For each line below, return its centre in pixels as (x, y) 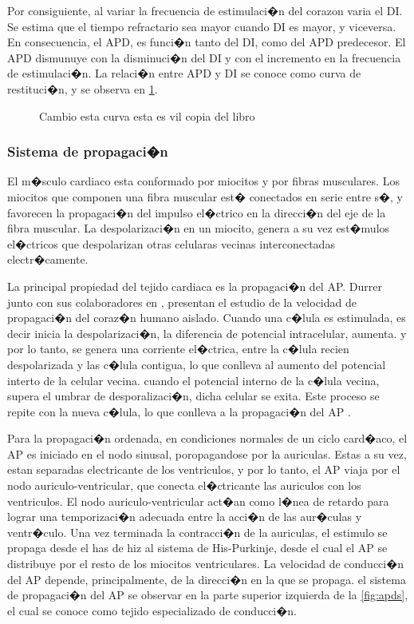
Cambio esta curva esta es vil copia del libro (147, 115)
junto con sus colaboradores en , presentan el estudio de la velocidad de (182, 302)
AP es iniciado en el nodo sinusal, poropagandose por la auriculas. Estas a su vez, (207, 453)
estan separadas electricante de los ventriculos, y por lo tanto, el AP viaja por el (204, 469)
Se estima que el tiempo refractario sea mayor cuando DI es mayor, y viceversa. (202, 26)
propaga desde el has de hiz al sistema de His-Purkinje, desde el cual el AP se (197, 548)
